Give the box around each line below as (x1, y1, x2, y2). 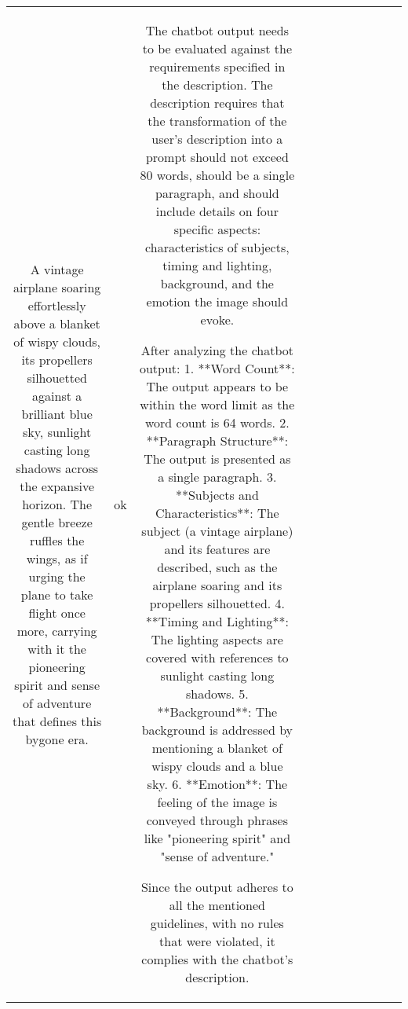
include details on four (155, 202, 279, 220)
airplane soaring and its (152, 576, 282, 594)
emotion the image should (146, 292, 289, 310)
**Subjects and (175, 486, 259, 504)
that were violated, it (159, 932, 275, 950)
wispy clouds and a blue (151, 757, 283, 775)
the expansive (20, 476, 95, 495)
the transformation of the (148, 112, 287, 130)
